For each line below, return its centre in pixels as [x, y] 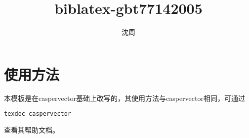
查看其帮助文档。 [32, 129]
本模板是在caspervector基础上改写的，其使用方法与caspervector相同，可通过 [124, 98]
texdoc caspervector [38, 114]
